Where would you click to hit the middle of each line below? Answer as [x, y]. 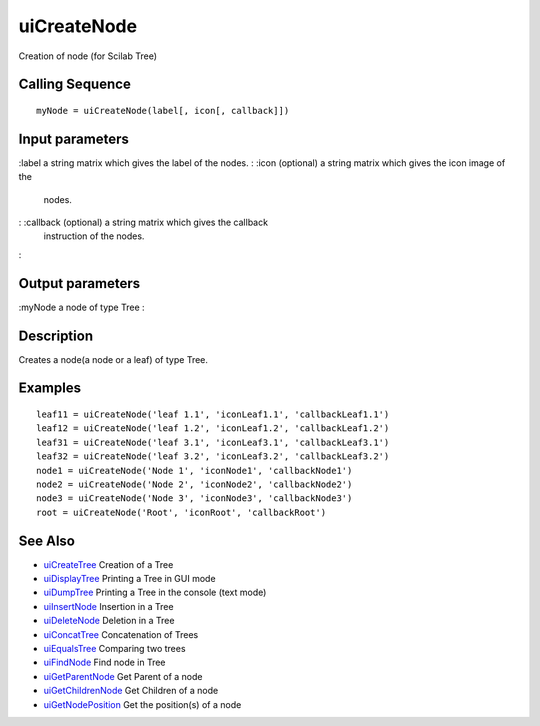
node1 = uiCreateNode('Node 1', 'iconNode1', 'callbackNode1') [194, 470]
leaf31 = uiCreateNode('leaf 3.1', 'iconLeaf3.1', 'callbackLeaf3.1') [213, 442]
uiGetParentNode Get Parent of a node [123, 676]
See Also [46, 540]
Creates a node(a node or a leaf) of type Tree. [113, 359]
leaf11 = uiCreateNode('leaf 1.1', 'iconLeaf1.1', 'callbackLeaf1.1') [213, 414]
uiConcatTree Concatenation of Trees [121, 634]
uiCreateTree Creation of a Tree [108, 564]
